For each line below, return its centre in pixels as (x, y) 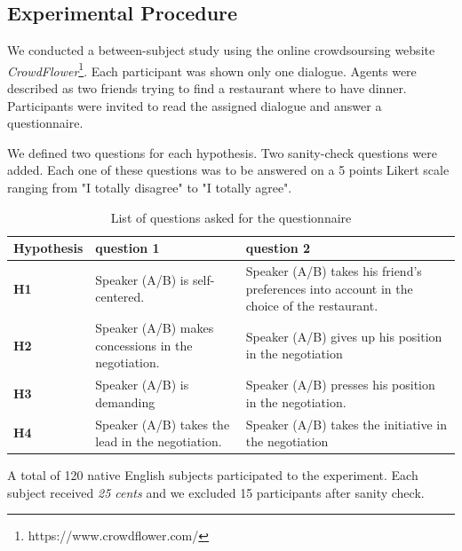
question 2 (278, 248)
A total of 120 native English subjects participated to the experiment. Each (213, 475)
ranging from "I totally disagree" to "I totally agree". (150, 188)
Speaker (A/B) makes (155, 328)
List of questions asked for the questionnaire (231, 217)
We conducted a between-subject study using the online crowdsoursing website (221, 50)
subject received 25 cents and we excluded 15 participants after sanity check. (216, 492)
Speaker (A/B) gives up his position (344, 336)
